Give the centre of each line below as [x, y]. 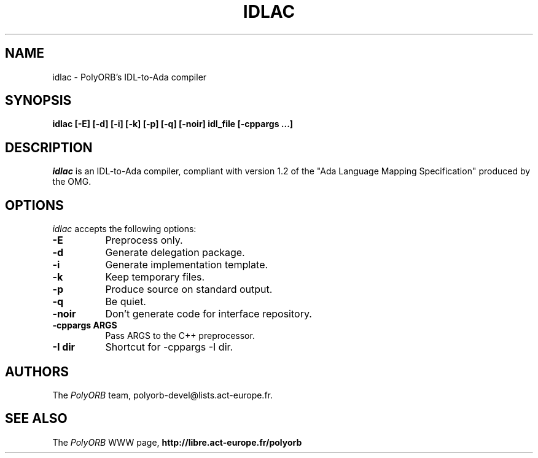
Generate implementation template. [187, 265]
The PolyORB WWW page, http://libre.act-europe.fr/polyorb [177, 442]
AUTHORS [37, 371]
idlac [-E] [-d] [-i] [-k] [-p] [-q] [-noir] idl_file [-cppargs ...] [173, 124]
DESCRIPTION [49, 147]
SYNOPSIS [38, 101]
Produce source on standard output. [189, 289]
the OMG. [72, 182]
